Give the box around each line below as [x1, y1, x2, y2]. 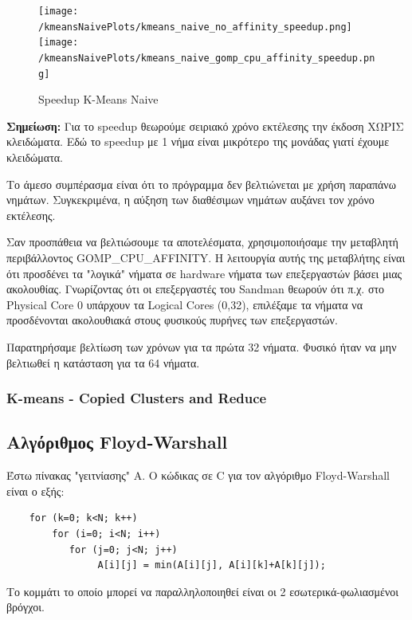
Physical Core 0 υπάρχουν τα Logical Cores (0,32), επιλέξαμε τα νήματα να [6, 296, 363, 312]
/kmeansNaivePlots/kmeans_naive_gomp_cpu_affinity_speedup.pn [38, 52, 375, 64]
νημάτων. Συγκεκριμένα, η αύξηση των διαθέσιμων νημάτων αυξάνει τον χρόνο [6, 191, 375, 208]
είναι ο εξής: [6, 482, 65, 499]
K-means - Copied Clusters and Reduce [6, 388, 267, 408]
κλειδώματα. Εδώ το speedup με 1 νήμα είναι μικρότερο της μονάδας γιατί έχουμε [6, 133, 390, 150]
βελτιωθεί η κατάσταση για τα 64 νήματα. [6, 354, 200, 371]
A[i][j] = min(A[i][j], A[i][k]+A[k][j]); [97, 559, 326, 571]
